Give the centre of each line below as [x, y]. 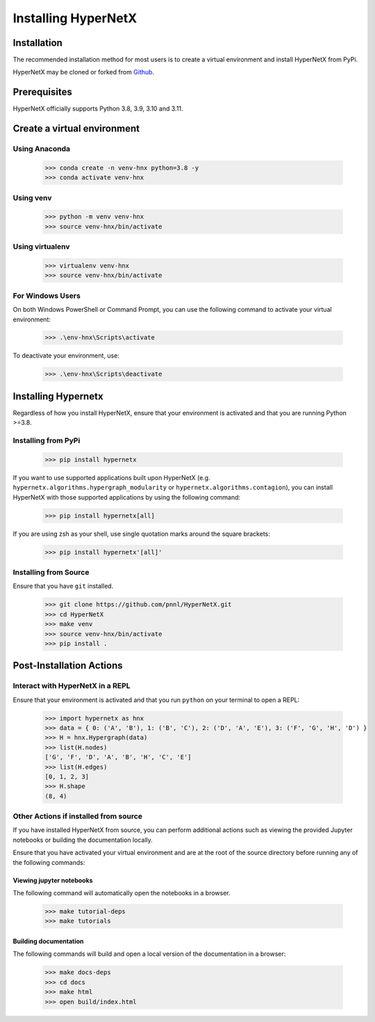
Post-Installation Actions [68, 665]
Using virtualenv [41, 247]
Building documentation [48, 941]
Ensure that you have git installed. [63, 586]
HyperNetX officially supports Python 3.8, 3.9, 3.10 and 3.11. [98, 109]
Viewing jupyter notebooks [53, 880]
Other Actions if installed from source [77, 816]
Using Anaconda [42, 149]
